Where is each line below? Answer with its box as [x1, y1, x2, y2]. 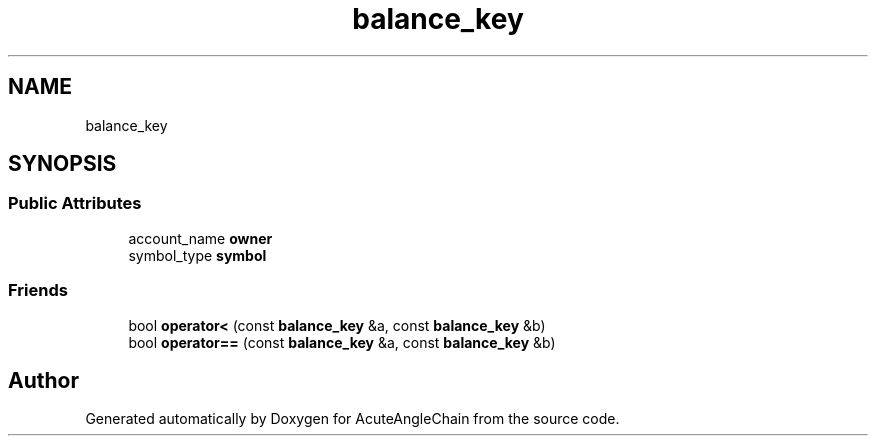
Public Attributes [8, 193, 142, 214]
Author [8, 367, 79, 393]
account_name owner [128, 229, 273, 247]
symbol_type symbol [128, 246, 267, 264]
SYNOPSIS [8, 151, 117, 177]
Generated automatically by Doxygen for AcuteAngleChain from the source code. [85, 410, 620, 428]
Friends [8, 280, 68, 301]
